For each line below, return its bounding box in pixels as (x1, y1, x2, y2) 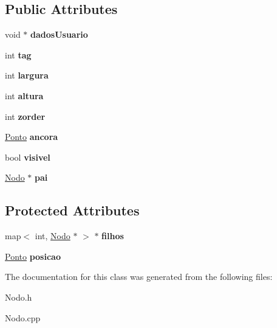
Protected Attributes (5, 201, 140, 220)
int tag (5, 48, 32, 61)
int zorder (5, 110, 46, 122)
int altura (5, 89, 44, 102)
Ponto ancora (5, 130, 58, 143)
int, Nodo (35, 229, 70, 242)
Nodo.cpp (5, 311, 41, 324)
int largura (5, 69, 49, 82)
